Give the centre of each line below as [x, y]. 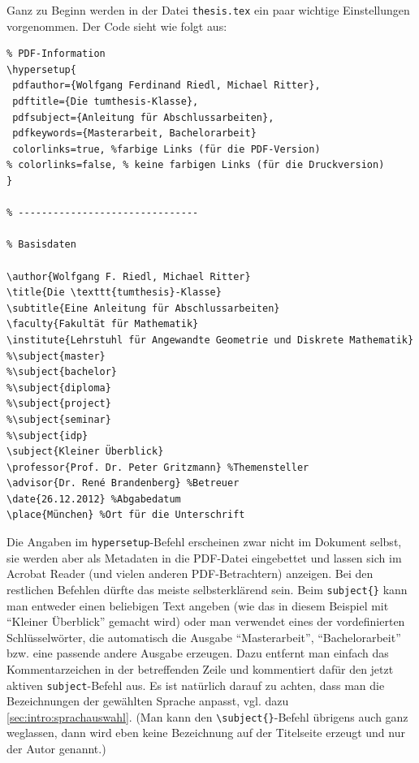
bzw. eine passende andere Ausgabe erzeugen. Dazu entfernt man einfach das [198, 653]
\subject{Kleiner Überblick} [85, 452]
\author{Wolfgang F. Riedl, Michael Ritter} [129, 276]
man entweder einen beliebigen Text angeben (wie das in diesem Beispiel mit [198, 605]
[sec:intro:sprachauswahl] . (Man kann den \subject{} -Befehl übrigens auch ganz [207, 716]
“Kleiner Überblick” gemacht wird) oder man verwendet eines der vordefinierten [206, 621]
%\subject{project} [59, 404]
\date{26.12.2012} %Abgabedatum [94, 499]
